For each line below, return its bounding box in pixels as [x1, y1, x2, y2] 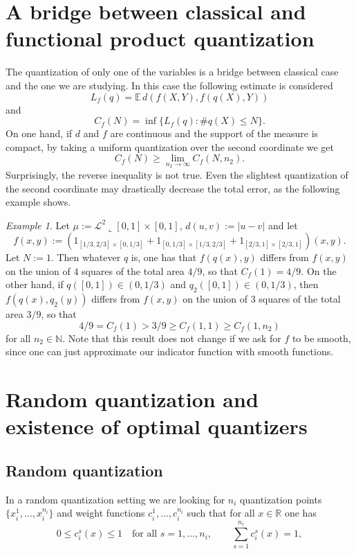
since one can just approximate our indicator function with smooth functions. [6, 344, 334, 359]
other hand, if [6, 277, 64, 292]
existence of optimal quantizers [6, 412, 308, 440]
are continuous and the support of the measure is [110, 126, 319, 141]
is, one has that [131, 250, 197, 265]
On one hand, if [6, 126, 73, 141]
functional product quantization [6, 24, 315, 53]
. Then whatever [50, 250, 121, 265]
